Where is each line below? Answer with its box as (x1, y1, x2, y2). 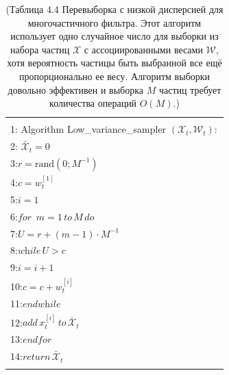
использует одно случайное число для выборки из (10, 29, 219, 43)
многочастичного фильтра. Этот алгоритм (27, 15, 202, 29)
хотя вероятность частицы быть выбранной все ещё (7, 55, 222, 70)
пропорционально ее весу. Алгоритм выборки (19, 68, 210, 83)
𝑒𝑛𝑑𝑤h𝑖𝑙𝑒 (22, 299, 61, 309)
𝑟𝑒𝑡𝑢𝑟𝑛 (22, 352, 51, 363)
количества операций (49, 96, 137, 110)
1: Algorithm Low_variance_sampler (10, 122, 167, 136)
